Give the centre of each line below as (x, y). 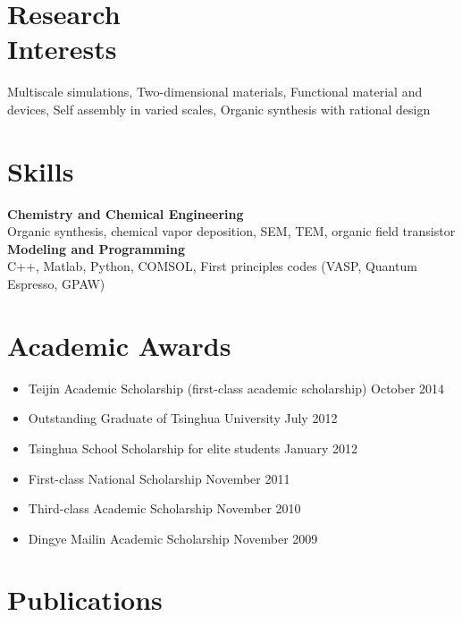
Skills (41, 170)
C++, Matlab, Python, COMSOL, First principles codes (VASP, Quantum (212, 266)
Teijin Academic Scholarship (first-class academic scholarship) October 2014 (236, 388)
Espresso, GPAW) (56, 283)
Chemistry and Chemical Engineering (126, 213)
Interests (62, 49)
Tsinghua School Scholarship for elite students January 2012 (193, 448)
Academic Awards (119, 345)
